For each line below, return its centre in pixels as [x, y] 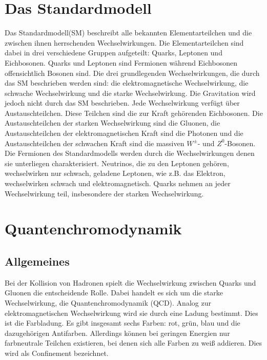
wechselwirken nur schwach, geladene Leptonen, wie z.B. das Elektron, [115, 173]
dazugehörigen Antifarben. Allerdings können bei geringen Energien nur [117, 333]
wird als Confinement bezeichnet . [57, 353]
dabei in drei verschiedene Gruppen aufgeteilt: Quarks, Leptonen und [114, 53]
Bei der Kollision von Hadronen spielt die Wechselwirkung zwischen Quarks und [130, 282]
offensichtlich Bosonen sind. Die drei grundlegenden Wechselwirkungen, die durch [132, 73]
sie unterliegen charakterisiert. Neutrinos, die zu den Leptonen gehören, [117, 163]
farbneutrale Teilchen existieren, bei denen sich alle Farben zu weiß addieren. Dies [133, 343]
